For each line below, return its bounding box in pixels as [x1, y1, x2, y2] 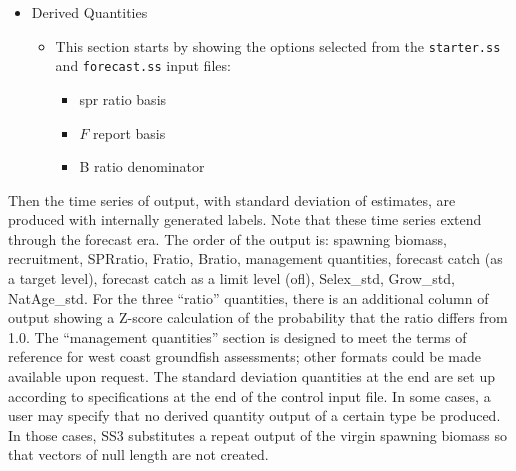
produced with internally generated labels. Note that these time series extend [8, 209, 482, 230]
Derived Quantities [31, 2, 148, 22]
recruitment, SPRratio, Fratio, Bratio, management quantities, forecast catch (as [8, 248, 503, 269]
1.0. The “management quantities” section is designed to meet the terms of [8, 326, 467, 347]
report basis [93, 122, 166, 143]
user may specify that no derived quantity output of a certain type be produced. [8, 405, 501, 426]
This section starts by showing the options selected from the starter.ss [55, 35, 501, 56]
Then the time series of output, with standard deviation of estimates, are [8, 189, 456, 210]
